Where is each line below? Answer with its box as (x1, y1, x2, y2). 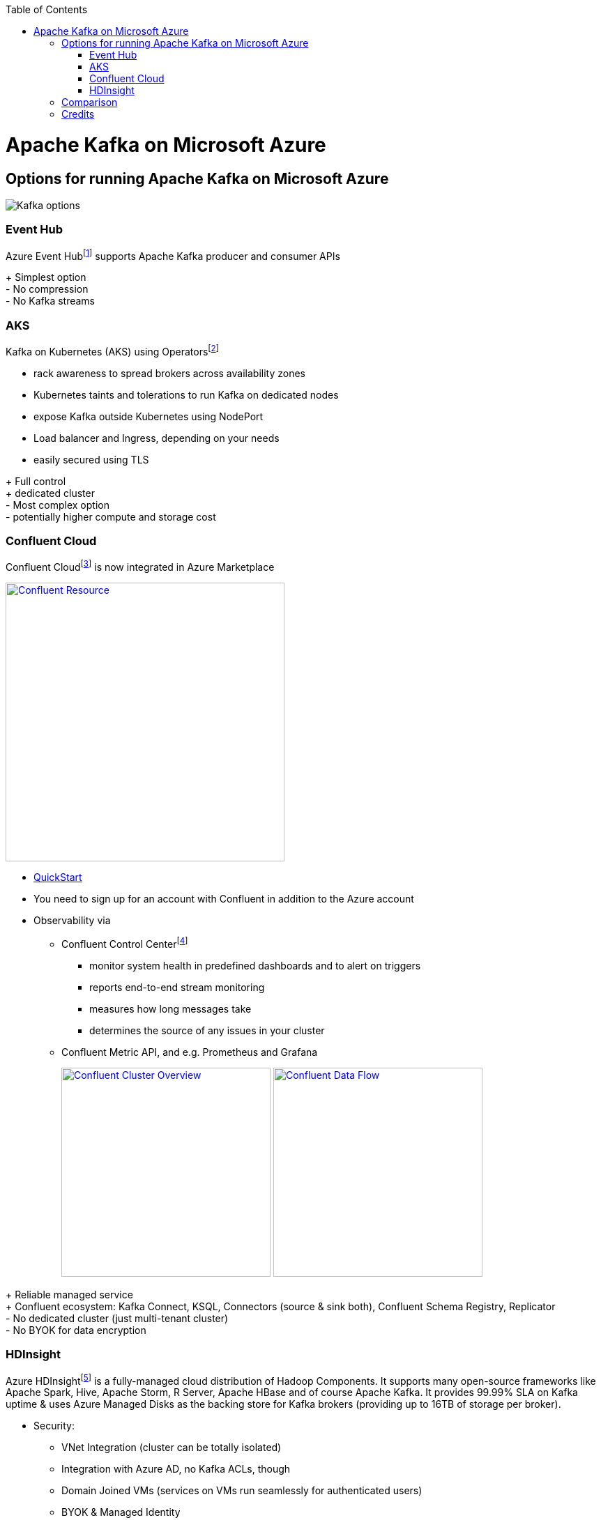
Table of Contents (6, 3, 88, 15)
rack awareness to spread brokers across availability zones (33, 367, 305, 379)
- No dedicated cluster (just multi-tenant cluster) (6, 1312, 229, 1324)
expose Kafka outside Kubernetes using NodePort (33, 410, 264, 422)
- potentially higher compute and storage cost (6, 510, 216, 523)
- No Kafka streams (6, 295, 96, 307)
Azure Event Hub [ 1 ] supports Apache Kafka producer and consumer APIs (6, 247, 340, 262)
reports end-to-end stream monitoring (89, 981, 265, 993)
